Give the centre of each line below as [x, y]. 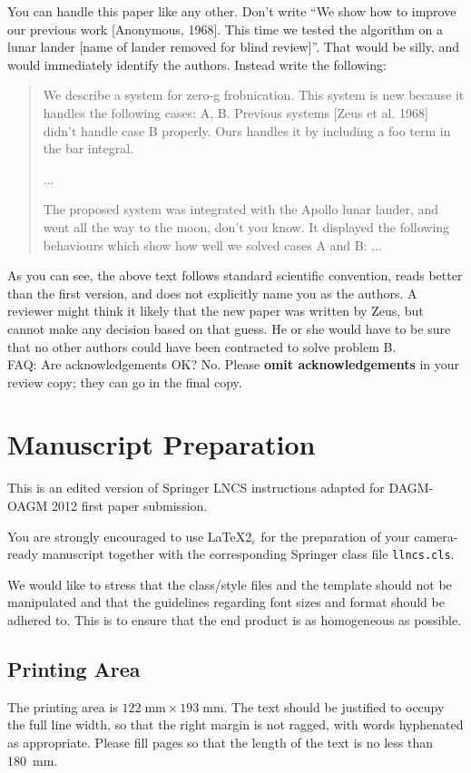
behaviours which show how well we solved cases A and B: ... [212, 245]
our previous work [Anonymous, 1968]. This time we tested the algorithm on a [225, 29]
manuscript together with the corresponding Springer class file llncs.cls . [248, 554]
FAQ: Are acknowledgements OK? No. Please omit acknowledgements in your [234, 364]
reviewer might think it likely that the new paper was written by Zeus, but [216, 311]
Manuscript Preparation [162, 444]
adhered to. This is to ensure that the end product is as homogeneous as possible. [235, 620]
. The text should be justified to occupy [334, 706]
